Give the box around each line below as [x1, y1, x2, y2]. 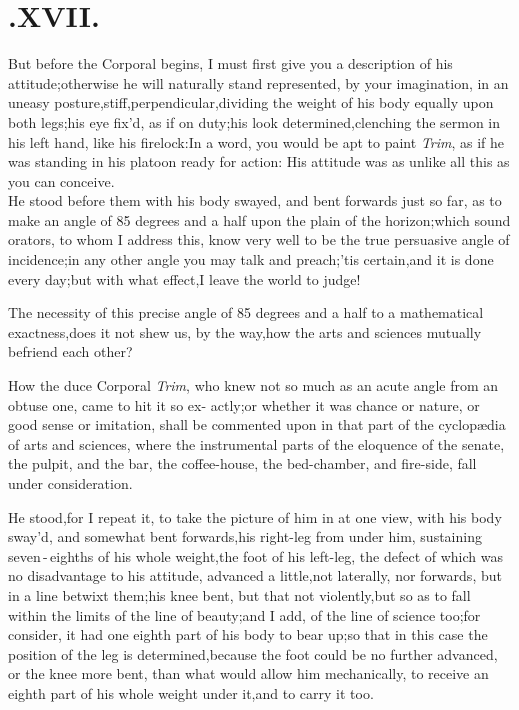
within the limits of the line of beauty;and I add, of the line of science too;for [8, 604, 481, 625]
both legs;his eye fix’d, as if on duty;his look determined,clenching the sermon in [8, 111, 501, 132]
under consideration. [8, 473, 133, 493]
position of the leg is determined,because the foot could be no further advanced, [8, 643, 498, 664]
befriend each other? [8, 341, 133, 362]
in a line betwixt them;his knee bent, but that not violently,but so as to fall [8, 584, 471, 605]
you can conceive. [8, 170, 115, 191]
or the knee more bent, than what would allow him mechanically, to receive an [8, 663, 489, 684]
